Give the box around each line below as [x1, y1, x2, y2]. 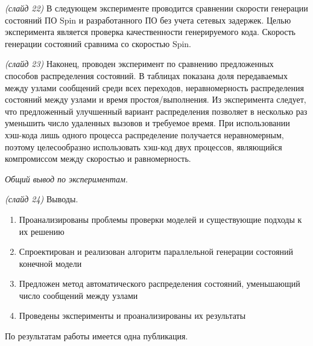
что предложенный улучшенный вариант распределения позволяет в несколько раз [5, 104, 308, 117]
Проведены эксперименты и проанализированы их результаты [19, 309, 246, 322]
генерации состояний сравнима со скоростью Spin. [5, 37, 192, 50]
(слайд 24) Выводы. [5, 193, 78, 205]
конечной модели [19, 257, 82, 269]
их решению [19, 225, 65, 237]
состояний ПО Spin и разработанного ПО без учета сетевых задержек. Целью [5, 13, 291, 26]
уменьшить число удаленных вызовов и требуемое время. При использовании [5, 117, 290, 129]
